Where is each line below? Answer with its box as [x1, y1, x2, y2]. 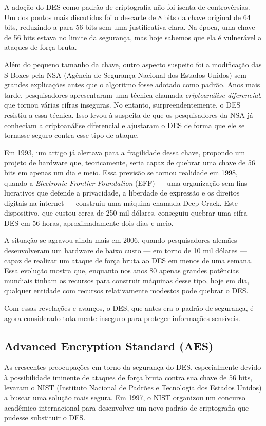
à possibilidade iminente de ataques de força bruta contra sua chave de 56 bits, [4, 372, 253, 383]
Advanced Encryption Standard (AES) [4, 338, 214, 353]
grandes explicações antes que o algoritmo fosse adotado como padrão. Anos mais [4, 79, 260, 90]
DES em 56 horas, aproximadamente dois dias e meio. [4, 217, 174, 228]
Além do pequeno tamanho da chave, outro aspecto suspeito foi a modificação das [4, 59, 262, 69]
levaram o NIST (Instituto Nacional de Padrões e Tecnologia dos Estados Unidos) [4, 382, 262, 393]
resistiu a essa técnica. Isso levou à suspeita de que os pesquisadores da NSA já [4, 109, 253, 120]
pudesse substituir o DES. [4, 412, 86, 423]
